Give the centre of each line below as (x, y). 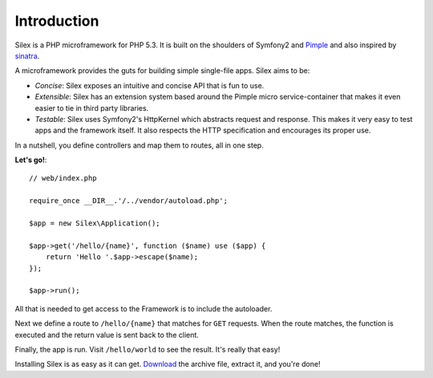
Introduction (57, 21)
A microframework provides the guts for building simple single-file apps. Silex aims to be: (162, 71)
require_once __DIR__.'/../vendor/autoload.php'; (129, 201)
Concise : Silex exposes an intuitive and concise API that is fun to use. (150, 85)
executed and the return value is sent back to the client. (107, 335)
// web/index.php (63, 178)
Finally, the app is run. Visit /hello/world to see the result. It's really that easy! (148, 349)
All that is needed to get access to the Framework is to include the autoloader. (144, 308)
